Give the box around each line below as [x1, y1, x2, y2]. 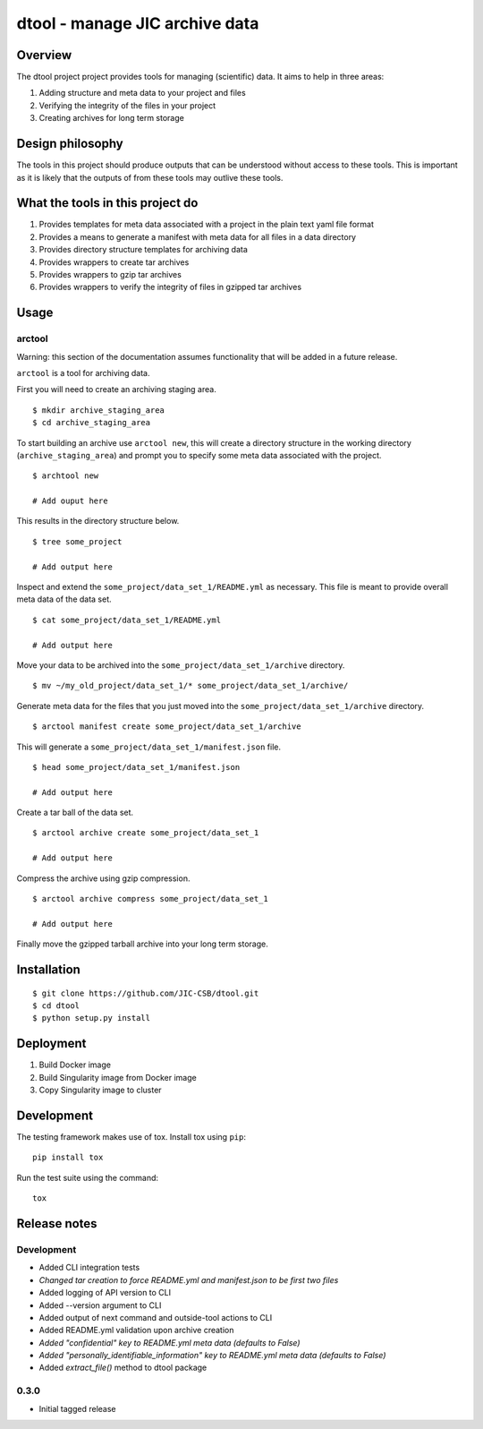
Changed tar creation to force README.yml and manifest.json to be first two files [38, 1274, 339, 1285]
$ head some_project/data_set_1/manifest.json [32, 762, 241, 772]
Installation [16, 963, 80, 978]
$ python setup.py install [32, 1013, 151, 1023]
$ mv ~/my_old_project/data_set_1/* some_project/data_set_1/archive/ [32, 680, 349, 691]
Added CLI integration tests [38, 1262, 140, 1273]
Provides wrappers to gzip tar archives [38, 270, 182, 279]
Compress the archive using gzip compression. [16, 873, 191, 884]
